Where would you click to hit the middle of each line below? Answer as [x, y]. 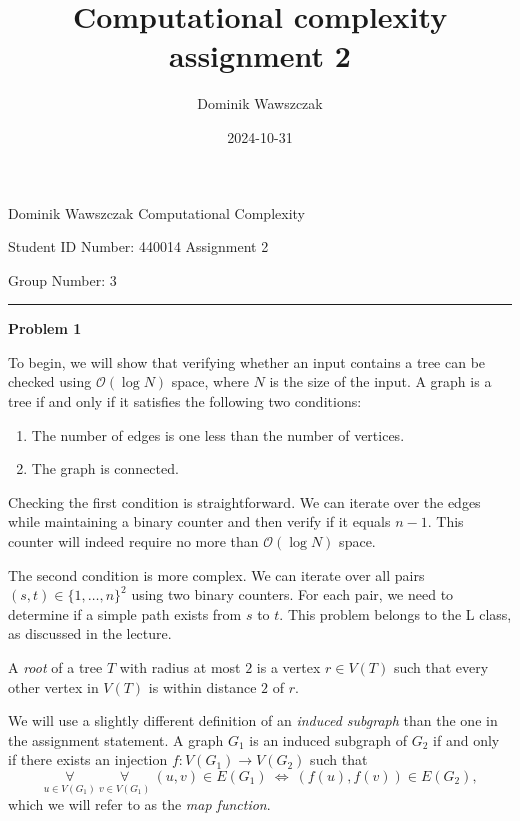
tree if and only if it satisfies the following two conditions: [185, 401]
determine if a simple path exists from [125, 613]
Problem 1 [45, 328]
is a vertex [288, 667]
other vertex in [53, 686]
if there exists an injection [88, 759]
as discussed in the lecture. [90, 633]
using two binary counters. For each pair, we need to [292, 594]
